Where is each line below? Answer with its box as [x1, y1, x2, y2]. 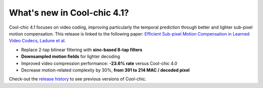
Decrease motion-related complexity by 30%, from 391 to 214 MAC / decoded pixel [21, 67, 190, 73]
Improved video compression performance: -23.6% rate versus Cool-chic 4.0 [21, 60, 178, 66]
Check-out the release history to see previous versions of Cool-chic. [9, 76, 147, 82]
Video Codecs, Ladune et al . [9, 38, 66, 44]
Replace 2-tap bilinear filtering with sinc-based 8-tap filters [21, 47, 143, 53]
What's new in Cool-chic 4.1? [9, 7, 129, 18]
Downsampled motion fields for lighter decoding [21, 53, 120, 59]
